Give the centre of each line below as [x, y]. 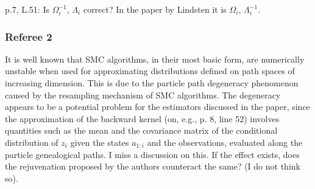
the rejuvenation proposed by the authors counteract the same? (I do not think [153, 166]
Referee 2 [29, 36]
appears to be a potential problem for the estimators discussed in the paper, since [157, 107]
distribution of [32, 142]
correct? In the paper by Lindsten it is [155, 9]
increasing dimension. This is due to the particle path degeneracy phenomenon [152, 83]
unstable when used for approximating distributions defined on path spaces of [150, 71]
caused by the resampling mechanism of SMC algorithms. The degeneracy [143, 94]
